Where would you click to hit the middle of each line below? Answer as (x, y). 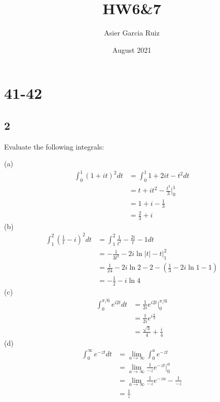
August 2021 (132, 49)
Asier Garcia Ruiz (132, 33)
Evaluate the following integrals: (54, 146)
